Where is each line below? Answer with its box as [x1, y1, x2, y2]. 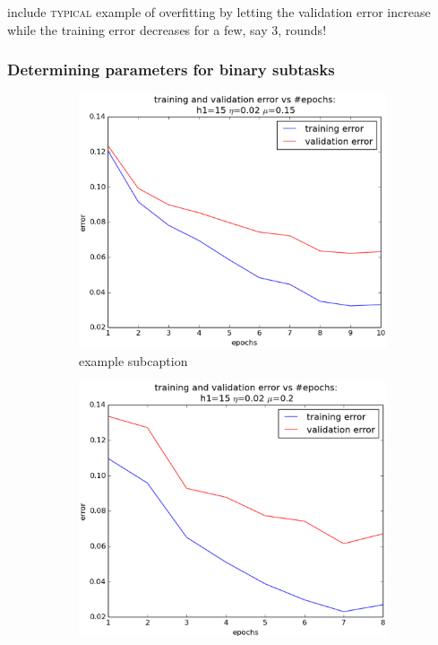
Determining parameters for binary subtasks [7, 58, 335, 81]
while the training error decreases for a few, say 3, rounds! [7, 20, 327, 39]
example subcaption [79, 351, 188, 370]
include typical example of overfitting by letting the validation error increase [7, 3, 431, 21]
